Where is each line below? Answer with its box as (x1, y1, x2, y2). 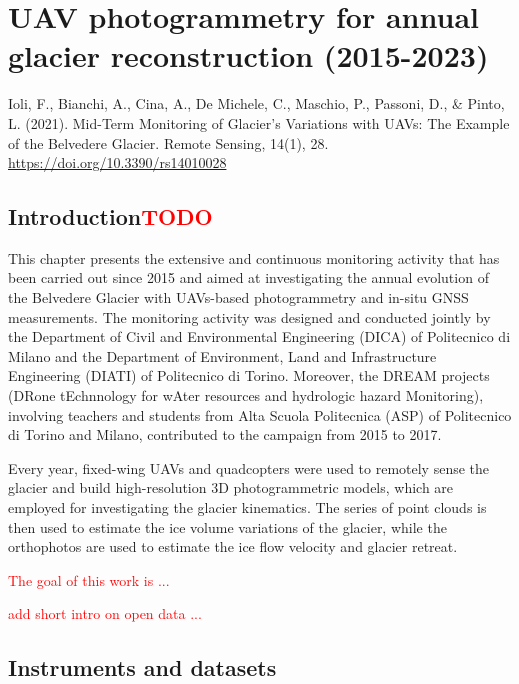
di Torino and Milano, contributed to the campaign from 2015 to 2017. (8, 424, 442, 445)
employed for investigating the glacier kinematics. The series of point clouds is (8, 497, 487, 518)
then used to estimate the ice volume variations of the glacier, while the (8, 516, 447, 537)
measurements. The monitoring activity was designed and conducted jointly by (8, 306, 491, 327)
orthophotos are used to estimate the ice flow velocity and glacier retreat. (8, 536, 458, 557)
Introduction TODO (8, 201, 213, 232)
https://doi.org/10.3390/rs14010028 (8, 152, 227, 173)
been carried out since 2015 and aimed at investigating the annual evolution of (8, 267, 489, 288)
